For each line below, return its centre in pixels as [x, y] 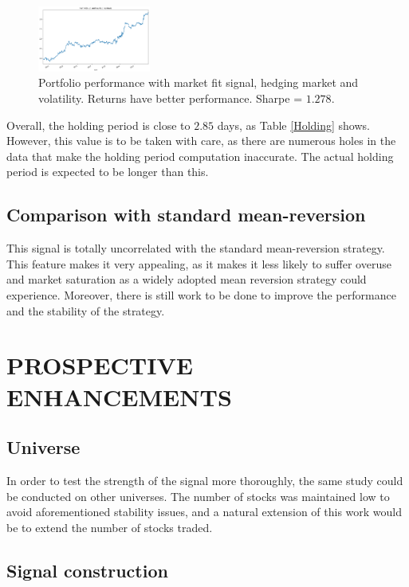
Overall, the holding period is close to [98, 125]
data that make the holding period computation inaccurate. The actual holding [200, 156]
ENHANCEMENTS [119, 396]
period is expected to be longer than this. [108, 172]
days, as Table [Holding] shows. [293, 125]
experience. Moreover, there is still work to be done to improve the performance [201, 294]
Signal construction [87, 570]
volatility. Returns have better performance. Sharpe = [171, 98]
